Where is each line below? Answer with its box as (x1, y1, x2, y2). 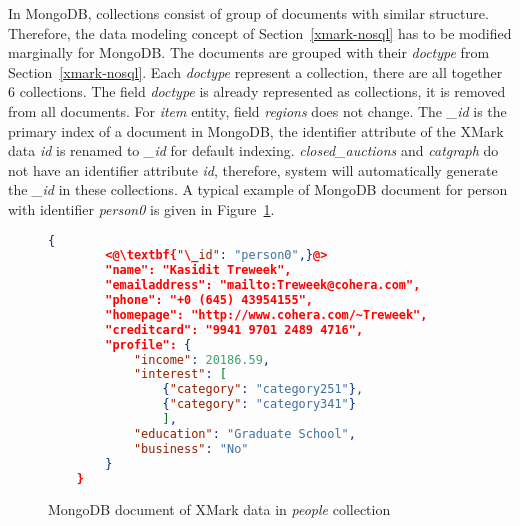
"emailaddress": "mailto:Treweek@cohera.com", (105, 278, 421, 293)
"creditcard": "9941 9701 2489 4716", (105, 322, 364, 337)
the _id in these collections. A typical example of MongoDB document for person (8, 179, 508, 200)
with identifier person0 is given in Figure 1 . (8, 198, 275, 219)
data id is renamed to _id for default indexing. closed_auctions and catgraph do (8, 140, 499, 161)
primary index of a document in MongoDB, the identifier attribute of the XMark (8, 120, 504, 141)
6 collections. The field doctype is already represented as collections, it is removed (8, 81, 506, 102)
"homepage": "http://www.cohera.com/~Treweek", (105, 307, 428, 322)
